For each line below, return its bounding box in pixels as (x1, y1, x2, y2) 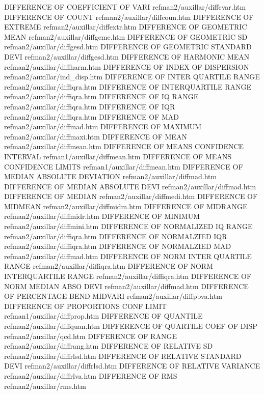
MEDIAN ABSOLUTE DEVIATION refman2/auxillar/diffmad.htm (4, 171, 217, 182)
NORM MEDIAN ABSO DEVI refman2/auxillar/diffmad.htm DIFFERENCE (4, 280, 249, 291)
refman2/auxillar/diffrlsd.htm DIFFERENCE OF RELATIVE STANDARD (4, 350, 242, 361)
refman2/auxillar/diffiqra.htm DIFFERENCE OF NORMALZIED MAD (4, 241, 231, 251)
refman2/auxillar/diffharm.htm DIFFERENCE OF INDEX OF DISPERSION (4, 61, 249, 72)
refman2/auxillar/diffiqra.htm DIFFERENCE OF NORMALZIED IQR (4, 231, 227, 241)
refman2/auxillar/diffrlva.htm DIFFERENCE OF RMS (4, 370, 177, 381)
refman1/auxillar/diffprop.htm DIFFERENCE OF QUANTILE (4, 311, 203, 321)
